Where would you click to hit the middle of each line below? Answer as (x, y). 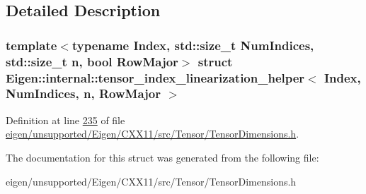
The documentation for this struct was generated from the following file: (162, 157)
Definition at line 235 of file (65, 120)
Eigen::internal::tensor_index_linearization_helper (155, 77)
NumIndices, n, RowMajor (83, 93)
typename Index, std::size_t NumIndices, (193, 45)
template (32, 45)
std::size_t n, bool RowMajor (92, 61)
